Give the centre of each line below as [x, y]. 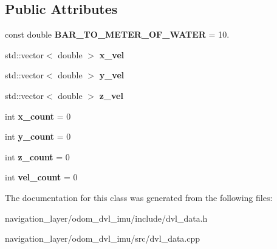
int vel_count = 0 [41, 177]
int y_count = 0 [38, 136]
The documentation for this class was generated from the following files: [139, 197]
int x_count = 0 [38, 116]
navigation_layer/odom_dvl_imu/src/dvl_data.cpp [103, 238]
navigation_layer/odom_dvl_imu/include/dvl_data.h [106, 218]
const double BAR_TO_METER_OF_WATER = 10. [117, 34]
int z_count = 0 [37, 156]
